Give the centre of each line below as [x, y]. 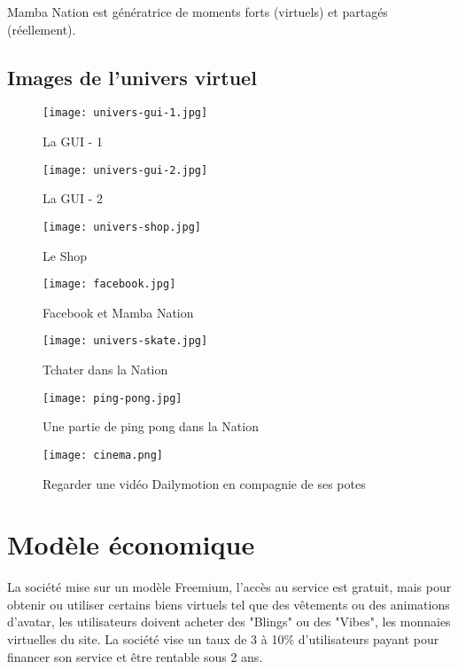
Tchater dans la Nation [105, 370]
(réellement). [42, 29]
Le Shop [65, 255]
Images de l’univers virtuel [132, 77]
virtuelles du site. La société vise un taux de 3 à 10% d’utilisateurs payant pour [223, 639]
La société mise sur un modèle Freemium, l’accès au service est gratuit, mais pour [229, 587]
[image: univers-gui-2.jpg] [125, 170]
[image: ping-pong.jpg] [113, 398]
